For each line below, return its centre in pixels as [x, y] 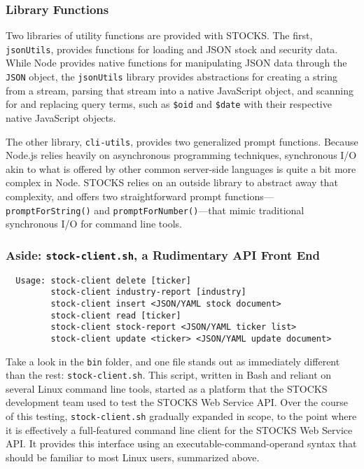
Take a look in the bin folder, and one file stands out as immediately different [173, 361]
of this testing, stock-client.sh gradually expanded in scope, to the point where [181, 416]
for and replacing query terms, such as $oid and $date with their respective [169, 104]
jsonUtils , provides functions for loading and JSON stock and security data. [172, 49]
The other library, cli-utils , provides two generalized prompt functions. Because [182, 141]
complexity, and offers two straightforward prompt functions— [140, 196]
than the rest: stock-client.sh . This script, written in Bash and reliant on [169, 375]
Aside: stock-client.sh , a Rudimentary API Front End [163, 254]
